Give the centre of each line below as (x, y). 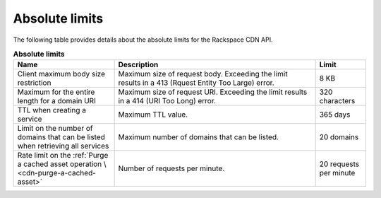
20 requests (339, 164)
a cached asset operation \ (62, 164)
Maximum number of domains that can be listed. (198, 137)
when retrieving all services (63, 146)
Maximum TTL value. (153, 115)
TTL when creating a (52, 110)
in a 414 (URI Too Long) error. (167, 101)
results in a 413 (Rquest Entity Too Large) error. (196, 83)
